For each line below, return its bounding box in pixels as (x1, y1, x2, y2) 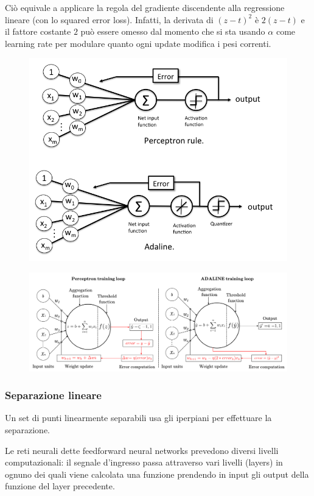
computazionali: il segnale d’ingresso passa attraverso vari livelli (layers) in (5, 456, 283, 469)
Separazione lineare (5, 388, 102, 403)
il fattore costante (5, 25, 71, 38)
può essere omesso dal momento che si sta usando (80, 25, 265, 38)
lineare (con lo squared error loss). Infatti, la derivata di (5, 13, 214, 26)
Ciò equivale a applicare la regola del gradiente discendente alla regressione (5, 1, 285, 13)
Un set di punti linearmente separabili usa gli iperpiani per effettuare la (5, 411, 272, 424)
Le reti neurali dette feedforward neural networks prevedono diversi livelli (5, 444, 279, 456)
